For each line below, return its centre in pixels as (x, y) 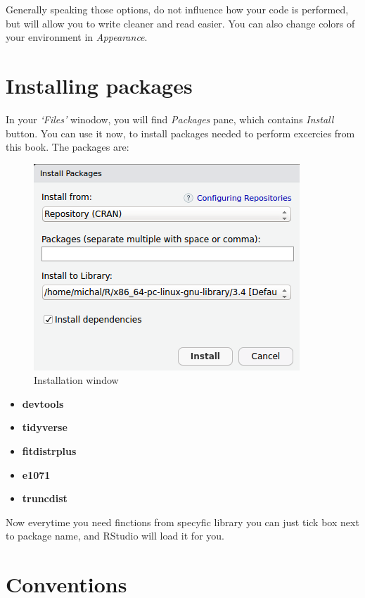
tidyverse (45, 427)
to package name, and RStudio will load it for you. (115, 536)
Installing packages (99, 85)
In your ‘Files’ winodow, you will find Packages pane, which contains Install (170, 119)
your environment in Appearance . (77, 37)
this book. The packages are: (68, 147)
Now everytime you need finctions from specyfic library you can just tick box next (182, 522)
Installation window (76, 380)
